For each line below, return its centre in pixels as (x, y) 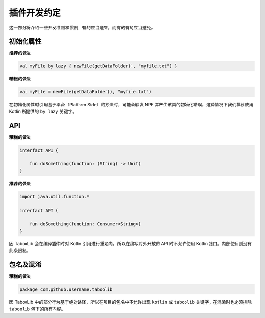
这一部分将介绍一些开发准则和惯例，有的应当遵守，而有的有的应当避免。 (82, 27)
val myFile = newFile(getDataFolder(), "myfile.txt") (85, 92)
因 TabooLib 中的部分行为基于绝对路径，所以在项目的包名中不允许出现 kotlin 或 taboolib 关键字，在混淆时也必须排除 (131, 302)
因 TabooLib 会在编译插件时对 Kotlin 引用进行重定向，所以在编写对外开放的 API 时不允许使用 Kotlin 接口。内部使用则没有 (131, 243)
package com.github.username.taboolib (66, 289)
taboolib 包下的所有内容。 (37, 309)
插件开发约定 (35, 13)
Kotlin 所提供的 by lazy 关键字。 (43, 111)
